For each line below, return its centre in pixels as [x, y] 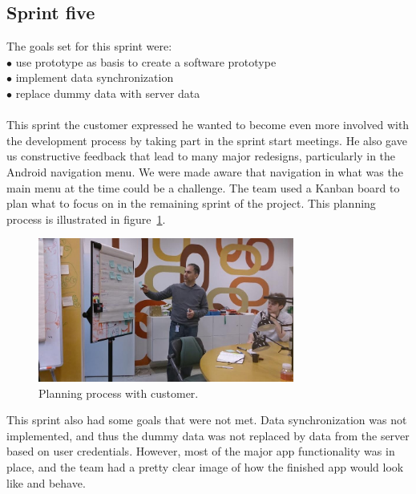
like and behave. [46, 482]
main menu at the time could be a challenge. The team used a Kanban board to [203, 187]
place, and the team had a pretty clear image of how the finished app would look [205, 467]
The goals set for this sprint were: [89, 46]
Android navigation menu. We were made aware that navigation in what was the [205, 171]
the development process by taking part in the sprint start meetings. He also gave [207, 140]
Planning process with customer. [119, 393]
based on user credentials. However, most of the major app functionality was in [201, 451]
